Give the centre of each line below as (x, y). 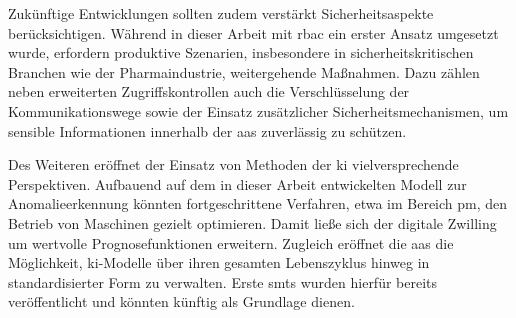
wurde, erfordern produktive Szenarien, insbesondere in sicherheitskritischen (241, 52)
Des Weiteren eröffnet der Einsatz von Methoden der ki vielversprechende (233, 164)
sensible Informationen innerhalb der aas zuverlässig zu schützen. (207, 130)
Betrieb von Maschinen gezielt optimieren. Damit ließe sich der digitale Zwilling (252, 222)
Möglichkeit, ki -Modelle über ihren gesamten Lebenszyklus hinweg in (219, 262)
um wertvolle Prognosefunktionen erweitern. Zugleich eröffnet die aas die (231, 242)
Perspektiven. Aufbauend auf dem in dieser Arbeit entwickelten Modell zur (237, 183)
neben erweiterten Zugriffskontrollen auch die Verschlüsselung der (209, 91)
